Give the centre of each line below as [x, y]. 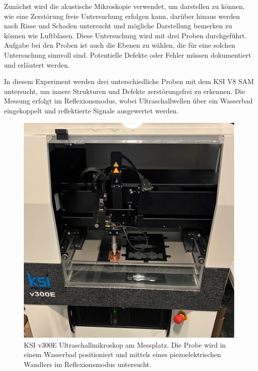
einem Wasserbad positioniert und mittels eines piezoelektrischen [123, 354]
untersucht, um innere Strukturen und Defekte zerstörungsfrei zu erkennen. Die [125, 91]
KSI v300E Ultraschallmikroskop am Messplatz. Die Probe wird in [125, 344]
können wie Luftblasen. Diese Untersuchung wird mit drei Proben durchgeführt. [126, 35]
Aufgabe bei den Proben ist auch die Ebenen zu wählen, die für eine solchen [120, 45]
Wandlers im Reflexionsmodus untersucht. [88, 364]
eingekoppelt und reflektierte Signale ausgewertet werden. [91, 110]
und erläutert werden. [37, 64]
